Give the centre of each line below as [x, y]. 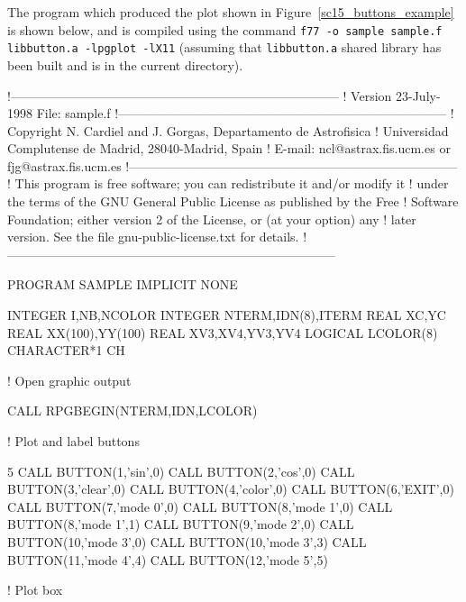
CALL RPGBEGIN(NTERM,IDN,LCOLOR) [132, 410]
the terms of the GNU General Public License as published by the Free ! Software [233, 201]
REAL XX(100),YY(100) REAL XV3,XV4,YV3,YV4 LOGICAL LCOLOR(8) [223, 332]
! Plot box [35, 590]
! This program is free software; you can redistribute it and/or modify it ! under [228, 183]
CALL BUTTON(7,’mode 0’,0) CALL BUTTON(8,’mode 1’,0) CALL [200, 506]
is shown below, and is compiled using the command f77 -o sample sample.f [225, 29]
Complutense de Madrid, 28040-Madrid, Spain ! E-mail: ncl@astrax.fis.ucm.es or [229, 148]
